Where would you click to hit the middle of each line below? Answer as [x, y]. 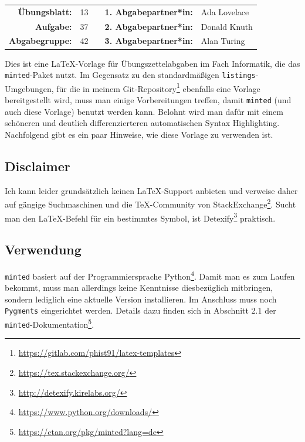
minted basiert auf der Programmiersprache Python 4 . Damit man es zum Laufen [150, 275]
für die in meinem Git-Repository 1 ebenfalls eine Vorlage [158, 87]
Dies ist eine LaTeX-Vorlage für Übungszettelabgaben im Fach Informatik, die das [152, 63]
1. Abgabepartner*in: [149, 11]
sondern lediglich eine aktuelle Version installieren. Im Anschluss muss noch [141, 299]
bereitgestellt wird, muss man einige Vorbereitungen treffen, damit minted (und [148, 100]
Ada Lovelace [225, 11]
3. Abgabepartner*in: [149, 41]
